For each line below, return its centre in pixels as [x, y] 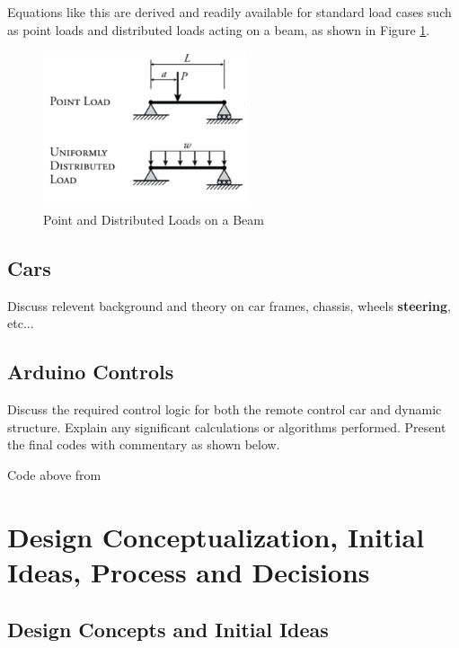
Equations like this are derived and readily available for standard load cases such [229, 12]
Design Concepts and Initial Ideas [168, 629]
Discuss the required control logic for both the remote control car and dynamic [225, 409]
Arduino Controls [91, 372]
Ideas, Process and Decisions [189, 571]
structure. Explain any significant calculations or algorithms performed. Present [227, 426]
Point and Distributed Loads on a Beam [154, 219]
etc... [21, 323]
